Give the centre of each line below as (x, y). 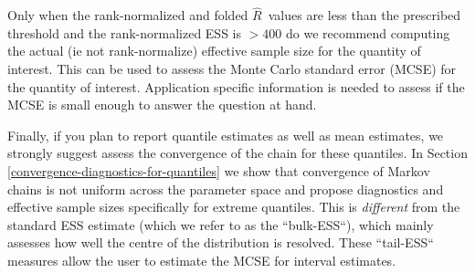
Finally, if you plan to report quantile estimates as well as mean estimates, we (226, 135)
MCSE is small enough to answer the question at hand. (162, 105)
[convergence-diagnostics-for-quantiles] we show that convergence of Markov (219, 170)
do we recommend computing (368, 32)
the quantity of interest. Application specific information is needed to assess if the (236, 86)
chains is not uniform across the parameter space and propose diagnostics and (226, 189)
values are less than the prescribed (364, 15)
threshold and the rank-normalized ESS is (125, 32)
